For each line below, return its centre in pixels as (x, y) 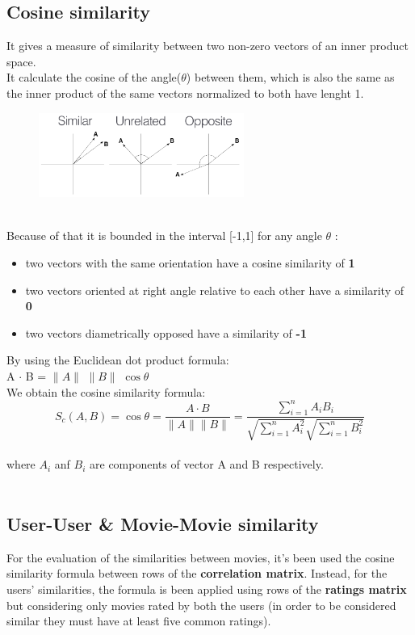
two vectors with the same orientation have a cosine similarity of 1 (190, 263)
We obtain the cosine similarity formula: (106, 391)
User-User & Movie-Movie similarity (163, 524)
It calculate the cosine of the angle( (94, 77)
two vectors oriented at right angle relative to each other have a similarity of (214, 290)
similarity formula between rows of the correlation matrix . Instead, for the (197, 573)
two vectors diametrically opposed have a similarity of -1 (166, 332)
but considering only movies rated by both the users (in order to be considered (201, 605)
